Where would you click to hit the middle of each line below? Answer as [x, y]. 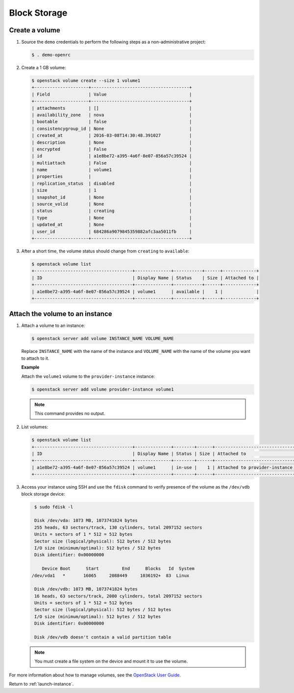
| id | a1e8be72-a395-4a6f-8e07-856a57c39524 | [112, 156]
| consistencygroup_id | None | [112, 128]
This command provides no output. [70, 413]
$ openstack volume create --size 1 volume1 [86, 81]
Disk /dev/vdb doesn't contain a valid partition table [103, 637]
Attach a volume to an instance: [53, 325]
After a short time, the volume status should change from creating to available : [105, 251]
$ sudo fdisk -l [54, 507]
